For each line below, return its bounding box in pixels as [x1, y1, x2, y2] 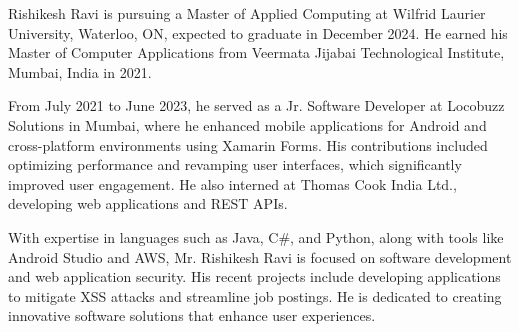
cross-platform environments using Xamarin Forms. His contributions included [8, 134, 488, 155]
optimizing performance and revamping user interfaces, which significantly [8, 154, 462, 175]
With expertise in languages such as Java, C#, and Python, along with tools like [8, 226, 504, 247]
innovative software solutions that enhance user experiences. [8, 305, 376, 326]
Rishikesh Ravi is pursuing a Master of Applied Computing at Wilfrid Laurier [8, 3, 486, 23]
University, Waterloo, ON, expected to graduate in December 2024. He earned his [8, 22, 508, 43]
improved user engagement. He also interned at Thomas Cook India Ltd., [8, 173, 457, 194]
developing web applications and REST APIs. [8, 193, 288, 214]
